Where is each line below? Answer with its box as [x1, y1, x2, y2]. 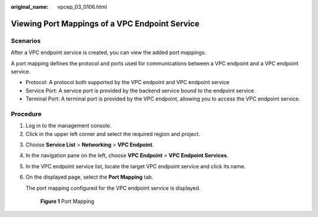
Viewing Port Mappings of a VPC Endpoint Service [11, 18, 200, 29]
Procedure [11, 109, 42, 118]
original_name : [11, 4, 49, 10]
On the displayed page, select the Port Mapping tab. [25, 173, 154, 181]
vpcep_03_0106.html [57, 4, 107, 10]
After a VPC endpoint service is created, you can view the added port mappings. [11, 49, 206, 56]
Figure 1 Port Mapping [40, 198, 94, 205]
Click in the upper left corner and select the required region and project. [25, 130, 200, 138]
